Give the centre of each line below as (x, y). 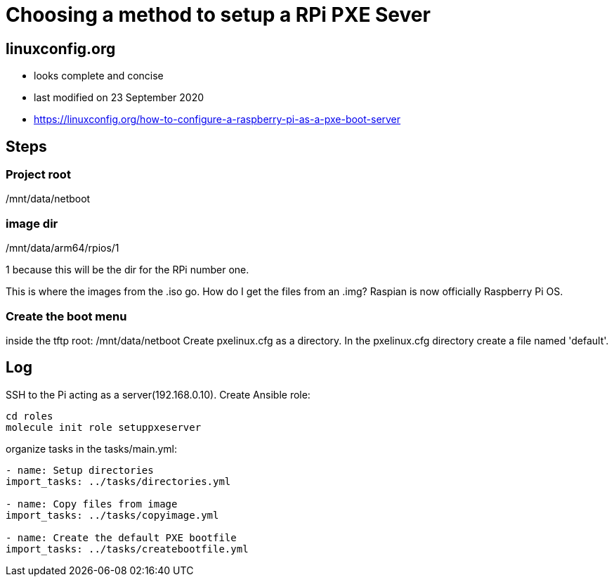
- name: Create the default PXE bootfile (121, 537)
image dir (32, 223)
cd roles (30, 416)
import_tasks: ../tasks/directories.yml (118, 481)
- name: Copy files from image (92, 504)
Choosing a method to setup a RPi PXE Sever (218, 15)
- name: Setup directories (80, 470)
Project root (38, 175)
